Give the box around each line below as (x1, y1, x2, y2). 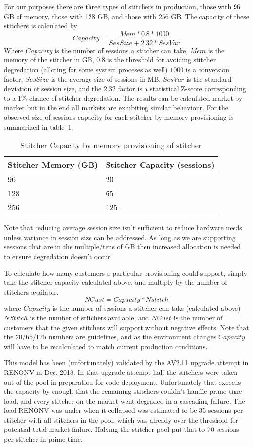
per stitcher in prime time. (4, 434, 83, 444)
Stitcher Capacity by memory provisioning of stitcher (20, 139, 202, 151)
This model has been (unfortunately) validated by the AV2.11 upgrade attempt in (4, 357, 249, 368)
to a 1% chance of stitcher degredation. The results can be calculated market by (4, 93, 243, 103)
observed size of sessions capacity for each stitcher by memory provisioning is (4, 112, 234, 122)
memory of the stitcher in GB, (4, 55, 94, 65)
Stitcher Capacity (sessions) (106, 159, 215, 170)
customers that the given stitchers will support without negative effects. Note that (4, 322, 249, 332)
